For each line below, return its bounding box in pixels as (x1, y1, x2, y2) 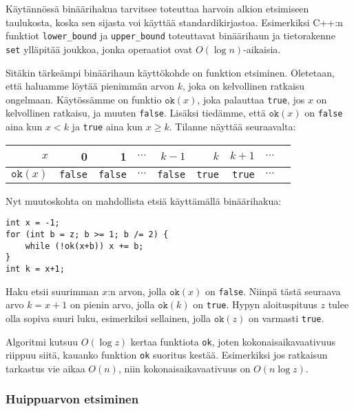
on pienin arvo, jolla (70, 297, 155, 312)
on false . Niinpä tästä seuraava (205, 283, 341, 298)
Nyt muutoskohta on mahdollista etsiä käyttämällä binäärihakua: (6, 193, 282, 208)
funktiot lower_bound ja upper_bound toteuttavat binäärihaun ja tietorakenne (6, 28, 335, 43)
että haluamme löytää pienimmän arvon (6, 79, 175, 93)
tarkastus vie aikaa (6, 361, 85, 375)
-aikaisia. (243, 41, 281, 56)
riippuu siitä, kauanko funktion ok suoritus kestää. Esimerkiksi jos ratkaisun (6, 348, 328, 362)
